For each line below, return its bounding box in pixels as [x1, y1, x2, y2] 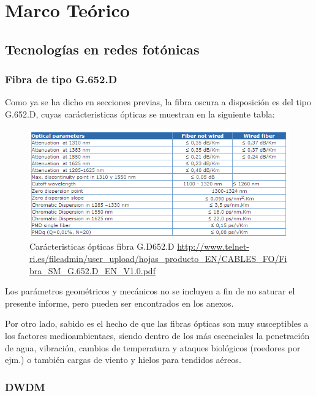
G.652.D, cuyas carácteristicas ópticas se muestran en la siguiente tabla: [5, 107, 275, 120]
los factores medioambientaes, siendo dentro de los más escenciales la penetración [5, 329, 310, 342]
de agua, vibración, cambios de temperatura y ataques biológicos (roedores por [5, 341, 301, 354]
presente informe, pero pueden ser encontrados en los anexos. [5, 296, 234, 309]
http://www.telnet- [177, 240, 250, 253]
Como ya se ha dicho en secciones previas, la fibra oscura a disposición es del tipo [5, 95, 312, 108]
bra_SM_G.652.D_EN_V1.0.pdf [29, 264, 156, 277]
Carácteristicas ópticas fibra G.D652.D [29, 240, 175, 253]
